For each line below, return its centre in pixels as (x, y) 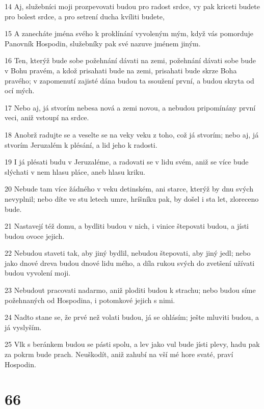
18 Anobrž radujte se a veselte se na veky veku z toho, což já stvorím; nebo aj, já (132, 134)
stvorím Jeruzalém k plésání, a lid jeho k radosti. (81, 144)
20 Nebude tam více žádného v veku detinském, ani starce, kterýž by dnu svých (129, 189)
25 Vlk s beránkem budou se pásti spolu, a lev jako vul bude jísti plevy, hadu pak (132, 344)
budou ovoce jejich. (35, 236)
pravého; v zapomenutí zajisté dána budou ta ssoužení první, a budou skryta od (129, 80)
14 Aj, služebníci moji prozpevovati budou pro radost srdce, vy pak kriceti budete (132, 6)
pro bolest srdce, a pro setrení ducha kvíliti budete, (85, 16)
